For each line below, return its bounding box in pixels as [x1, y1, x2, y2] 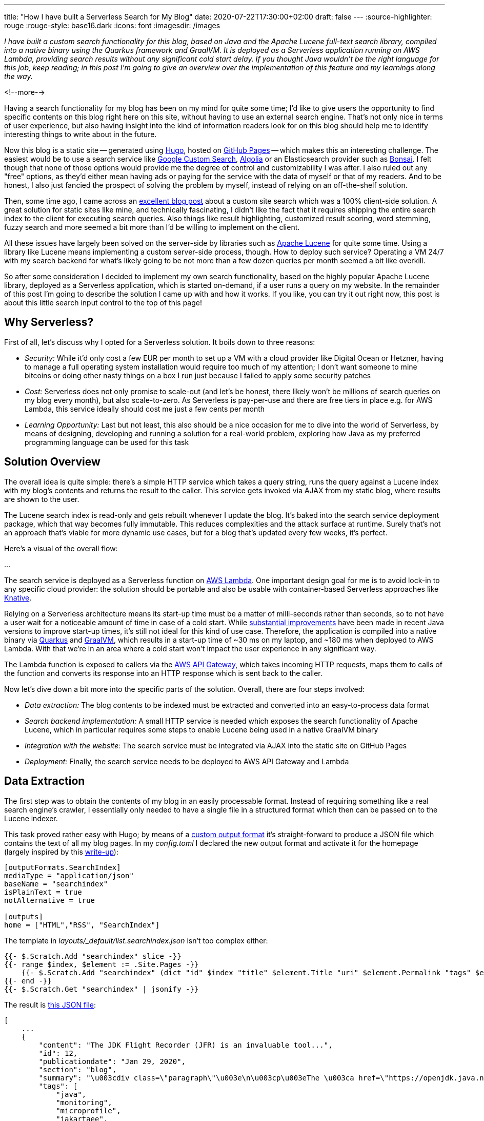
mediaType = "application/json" [4, 871, 134, 880]
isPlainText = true [4, 887, 82, 896]
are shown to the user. [4, 494, 79, 504]
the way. [4, 72, 33, 81]
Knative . [4, 593, 32, 602]
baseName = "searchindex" [4, 879, 108, 888]
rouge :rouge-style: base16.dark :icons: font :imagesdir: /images [4, 21, 220, 30]
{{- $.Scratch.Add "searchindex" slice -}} [4, 952, 181, 960]
